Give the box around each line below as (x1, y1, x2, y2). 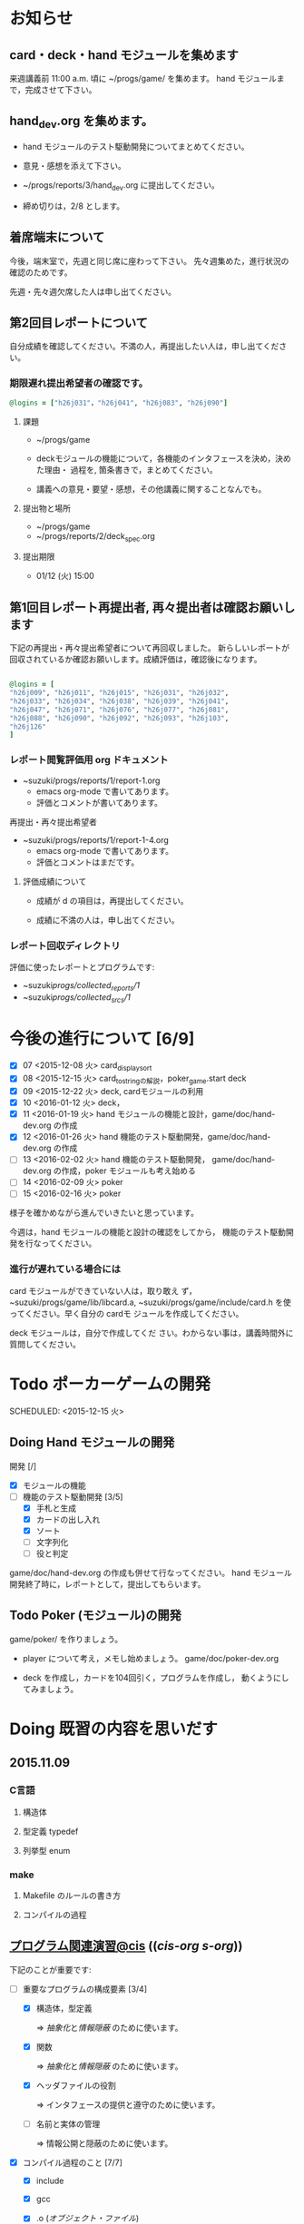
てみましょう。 (22, 1683, 79, 1694)
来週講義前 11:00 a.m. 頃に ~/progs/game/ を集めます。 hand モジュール (9, 73, 277, 83)
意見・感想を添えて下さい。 (22, 161, 127, 171)
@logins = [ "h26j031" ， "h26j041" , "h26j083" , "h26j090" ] (9, 398, 229, 407)
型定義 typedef (22, 1826, 79, 1837)
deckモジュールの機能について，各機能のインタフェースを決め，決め (35, 453, 292, 464)
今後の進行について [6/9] (9, 1028, 195, 1049)
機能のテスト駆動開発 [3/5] (22, 1491, 123, 1502)
